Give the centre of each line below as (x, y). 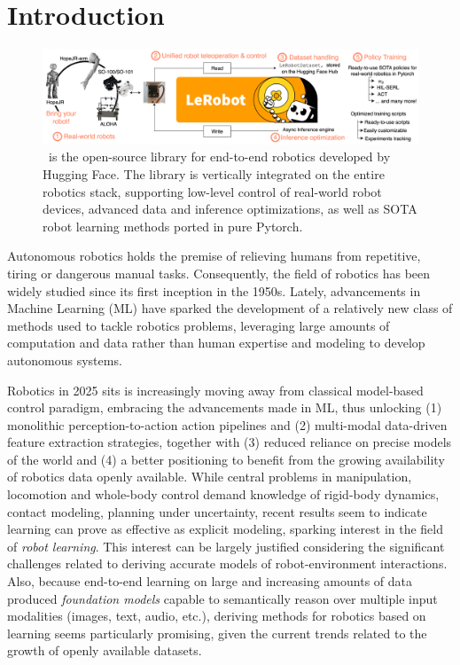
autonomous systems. (65, 360)
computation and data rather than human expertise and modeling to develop (216, 343)
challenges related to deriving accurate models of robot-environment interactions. (227, 563)
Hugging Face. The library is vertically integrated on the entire (214, 173)
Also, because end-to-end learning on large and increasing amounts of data (210, 581)
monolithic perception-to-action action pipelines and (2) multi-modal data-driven (227, 424)
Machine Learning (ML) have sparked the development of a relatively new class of (230, 308)
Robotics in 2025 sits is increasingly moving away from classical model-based (215, 390)
